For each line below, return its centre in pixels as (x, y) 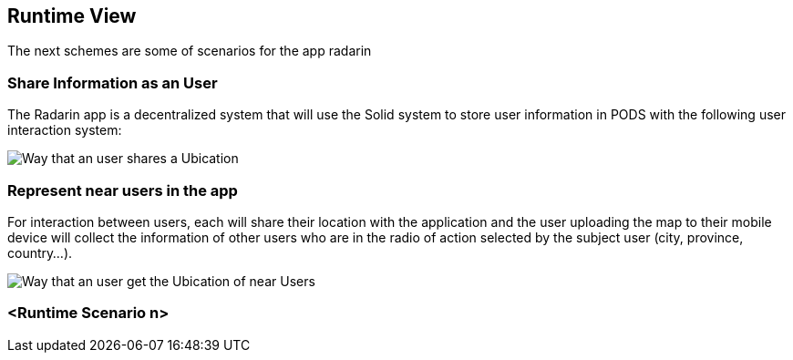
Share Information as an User (113, 82)
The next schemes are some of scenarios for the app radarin (190, 51)
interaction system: (65, 130)
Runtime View (72, 16)
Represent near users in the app (123, 190)
